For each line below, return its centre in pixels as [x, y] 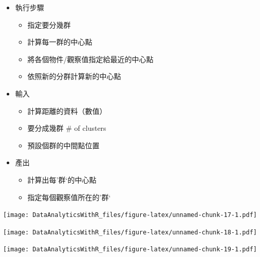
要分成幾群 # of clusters [67, 128]
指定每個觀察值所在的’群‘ [69, 197]
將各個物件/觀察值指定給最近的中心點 [90, 59]
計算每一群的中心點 [60, 42]
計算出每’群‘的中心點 [62, 179]
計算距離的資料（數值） [67, 111]
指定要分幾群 [49, 24]
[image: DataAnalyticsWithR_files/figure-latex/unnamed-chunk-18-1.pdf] [130, 232]
